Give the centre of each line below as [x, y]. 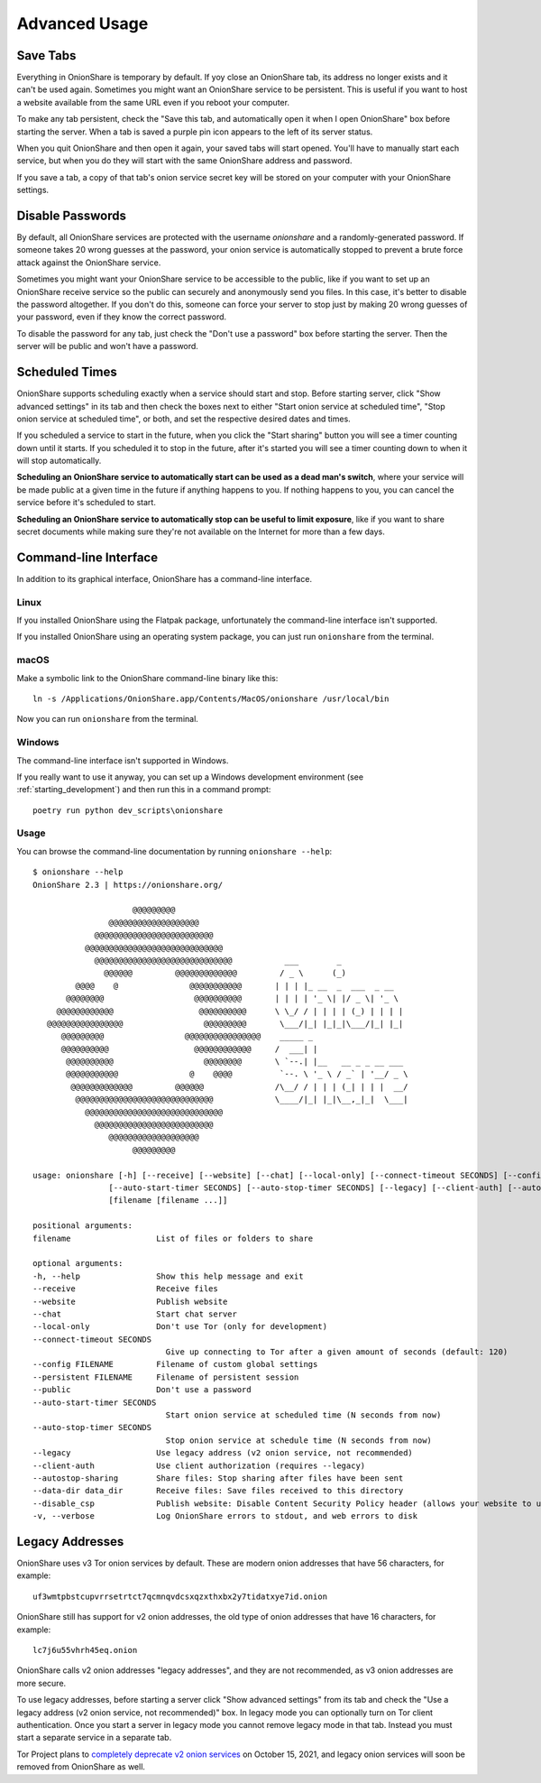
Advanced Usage [83, 23]
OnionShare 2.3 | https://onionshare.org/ [128, 885]
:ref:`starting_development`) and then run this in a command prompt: [144, 790]
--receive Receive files [125, 1289]
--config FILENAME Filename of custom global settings [175, 1364]
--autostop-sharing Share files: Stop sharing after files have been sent [218, 1478]
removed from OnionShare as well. [81, 1767]
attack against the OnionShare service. [89, 263]
